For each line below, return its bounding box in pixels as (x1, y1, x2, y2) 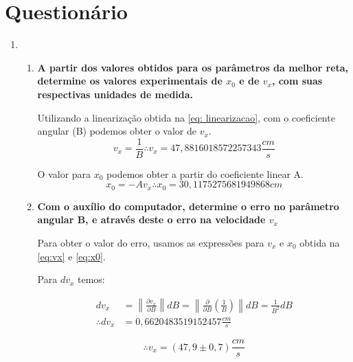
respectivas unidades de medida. (37, 87, 194, 101)
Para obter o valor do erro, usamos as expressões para (37, 235, 264, 249)
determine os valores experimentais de (37, 73, 223, 88)
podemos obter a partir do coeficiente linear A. (106, 166, 304, 181)
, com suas (271, 73, 323, 88)
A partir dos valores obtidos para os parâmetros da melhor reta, (37, 60, 349, 74)
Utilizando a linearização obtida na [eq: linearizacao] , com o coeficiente (37, 110, 335, 124)
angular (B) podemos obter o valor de (37, 124, 196, 138)
